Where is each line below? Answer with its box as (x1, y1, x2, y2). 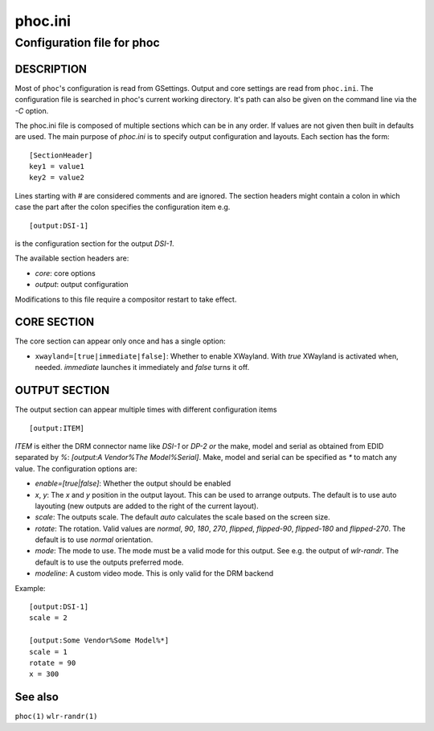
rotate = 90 (29, 658, 76, 667)
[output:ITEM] (29, 423, 84, 433)
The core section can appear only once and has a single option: (14, 336, 227, 346)
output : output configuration (35, 280, 129, 290)
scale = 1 (29, 647, 68, 656)
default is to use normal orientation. (35, 535, 154, 544)
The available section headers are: (14, 253, 129, 263)
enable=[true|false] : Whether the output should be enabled (35, 478, 231, 488)
